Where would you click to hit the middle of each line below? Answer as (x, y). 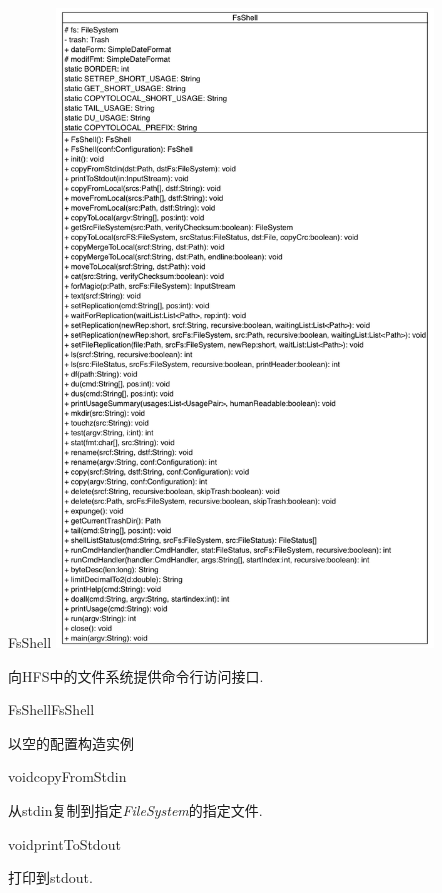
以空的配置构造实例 (71, 742)
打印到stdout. (50, 877)
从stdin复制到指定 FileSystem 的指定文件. (135, 810)
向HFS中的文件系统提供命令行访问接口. (136, 675)
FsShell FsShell (51, 709)
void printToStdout (64, 843)
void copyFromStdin (67, 776)
